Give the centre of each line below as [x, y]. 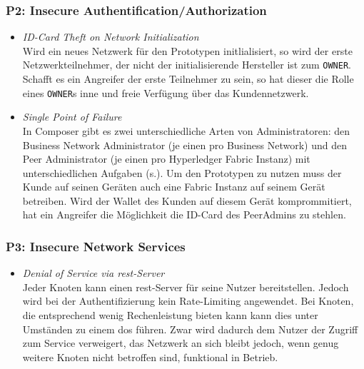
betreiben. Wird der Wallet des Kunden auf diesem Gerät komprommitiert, [187, 200]
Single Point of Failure [72, 117]
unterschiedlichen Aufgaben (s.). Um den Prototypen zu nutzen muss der [182, 172]
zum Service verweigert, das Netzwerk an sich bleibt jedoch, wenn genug [181, 343]
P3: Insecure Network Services [96, 246]
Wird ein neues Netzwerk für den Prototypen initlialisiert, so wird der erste [187, 50]
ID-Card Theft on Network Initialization [111, 37]
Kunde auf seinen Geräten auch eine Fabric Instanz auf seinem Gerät [174, 187]
